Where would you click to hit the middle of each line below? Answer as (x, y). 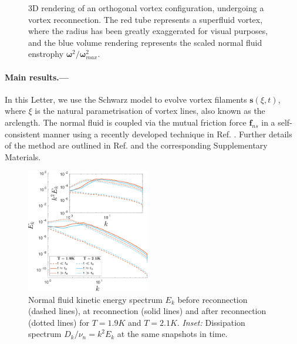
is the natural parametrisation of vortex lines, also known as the (150, 111)
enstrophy (46, 54)
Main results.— (37, 77)
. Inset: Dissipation (211, 322)
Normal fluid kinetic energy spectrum (95, 299)
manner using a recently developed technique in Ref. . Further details (168, 134)
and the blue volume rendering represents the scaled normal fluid (145, 42)
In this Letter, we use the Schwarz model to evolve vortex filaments (126, 99)
